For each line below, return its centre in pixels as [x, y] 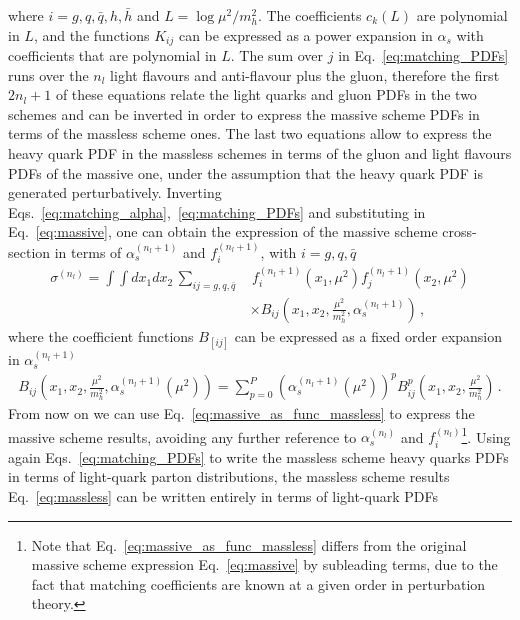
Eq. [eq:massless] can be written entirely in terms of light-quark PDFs [223, 496]
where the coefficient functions [101, 335]
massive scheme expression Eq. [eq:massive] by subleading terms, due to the [264, 564]
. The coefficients [309, 15]
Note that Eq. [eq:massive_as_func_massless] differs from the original [249, 544]
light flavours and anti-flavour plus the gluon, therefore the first [305, 74]
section [29, 251]
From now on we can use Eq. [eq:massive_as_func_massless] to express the [241, 413]
